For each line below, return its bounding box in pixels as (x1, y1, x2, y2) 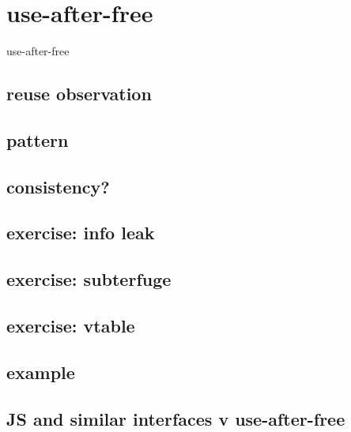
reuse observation (6, 81, 152, 106)
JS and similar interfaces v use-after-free (6, 406, 345, 430)
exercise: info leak (6, 220, 155, 245)
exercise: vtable (6, 314, 135, 338)
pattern (6, 127, 69, 152)
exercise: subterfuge (6, 267, 172, 291)
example (6, 359, 75, 384)
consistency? (6, 174, 110, 198)
